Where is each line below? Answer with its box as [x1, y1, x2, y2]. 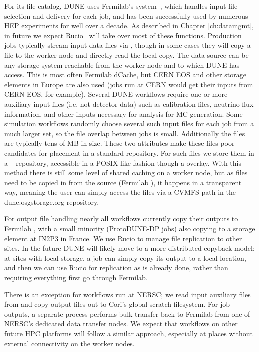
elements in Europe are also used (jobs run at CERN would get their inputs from [4, 79, 253, 89]
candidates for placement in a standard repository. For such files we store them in [4, 147, 254, 158]
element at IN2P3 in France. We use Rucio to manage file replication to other [4, 233, 242, 243]
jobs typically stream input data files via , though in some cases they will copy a [4, 40, 251, 50]
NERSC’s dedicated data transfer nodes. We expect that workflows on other [4, 318, 238, 329]
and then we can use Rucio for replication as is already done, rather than [4, 262, 228, 273]
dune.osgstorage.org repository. [4, 196, 99, 207]
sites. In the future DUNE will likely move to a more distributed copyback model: [4, 243, 255, 253]
